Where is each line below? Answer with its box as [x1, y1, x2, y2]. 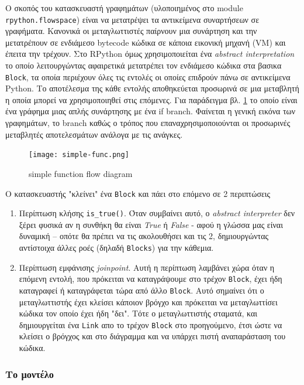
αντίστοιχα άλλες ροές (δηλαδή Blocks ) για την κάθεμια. [19, 241, 214, 253]
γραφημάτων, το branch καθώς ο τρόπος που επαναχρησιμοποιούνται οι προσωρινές [5, 117, 291, 129]
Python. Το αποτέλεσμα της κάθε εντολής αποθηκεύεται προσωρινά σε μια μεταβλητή [5, 82, 299, 94]
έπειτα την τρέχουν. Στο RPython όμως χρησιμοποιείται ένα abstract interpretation [5, 47, 295, 60]
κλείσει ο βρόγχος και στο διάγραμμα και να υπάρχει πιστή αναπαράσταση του [19, 330, 286, 342]
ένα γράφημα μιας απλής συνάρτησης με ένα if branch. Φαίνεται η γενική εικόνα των [5, 105, 296, 117]
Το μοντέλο [5, 366, 54, 381]
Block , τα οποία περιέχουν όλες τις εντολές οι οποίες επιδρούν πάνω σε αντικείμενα [5, 70, 291, 83]
